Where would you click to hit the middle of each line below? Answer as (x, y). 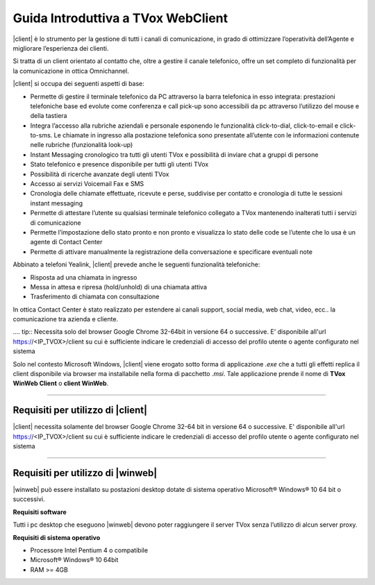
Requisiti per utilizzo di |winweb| (85, 473)
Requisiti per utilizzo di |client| (80, 410)
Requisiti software (40, 512)
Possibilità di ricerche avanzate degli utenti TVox (100, 174)
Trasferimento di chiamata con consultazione (95, 297)
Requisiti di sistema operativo (57, 537)
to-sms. (41, 135)
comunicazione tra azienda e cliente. (65, 319)
